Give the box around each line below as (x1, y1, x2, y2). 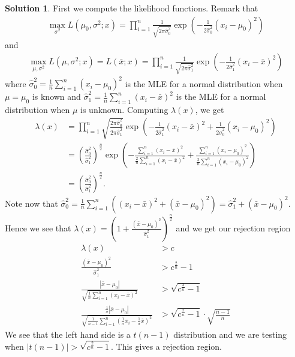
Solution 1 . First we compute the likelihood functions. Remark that (5, 2, 258, 14)
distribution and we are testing (173, 328, 287, 340)
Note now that (5, 197, 58, 209)
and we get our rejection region (176, 221, 291, 234)
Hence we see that (5, 221, 71, 234)
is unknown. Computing (80, 103, 168, 115)
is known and (32, 90, 81, 103)
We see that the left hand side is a (5, 328, 131, 340)
